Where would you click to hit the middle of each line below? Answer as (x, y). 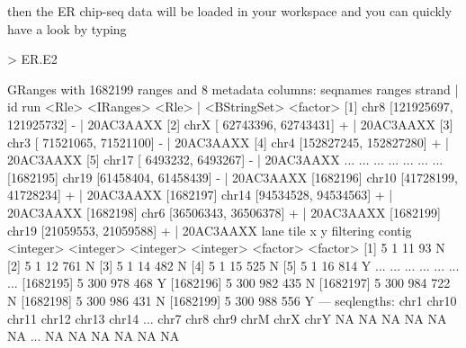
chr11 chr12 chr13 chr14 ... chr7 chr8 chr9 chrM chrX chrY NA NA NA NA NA (227, 318)
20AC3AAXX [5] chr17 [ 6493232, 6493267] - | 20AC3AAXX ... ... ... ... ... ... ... (225, 160)
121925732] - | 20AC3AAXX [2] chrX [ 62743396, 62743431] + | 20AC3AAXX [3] (230, 124)
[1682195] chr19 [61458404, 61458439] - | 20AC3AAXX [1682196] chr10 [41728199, (233, 177)
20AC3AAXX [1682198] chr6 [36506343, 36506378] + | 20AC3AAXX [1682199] (224, 212)
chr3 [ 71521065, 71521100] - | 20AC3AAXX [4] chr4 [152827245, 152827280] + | (228, 142)
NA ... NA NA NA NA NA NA (94, 336)
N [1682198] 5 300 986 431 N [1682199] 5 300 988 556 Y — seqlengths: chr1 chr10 (232, 300)
